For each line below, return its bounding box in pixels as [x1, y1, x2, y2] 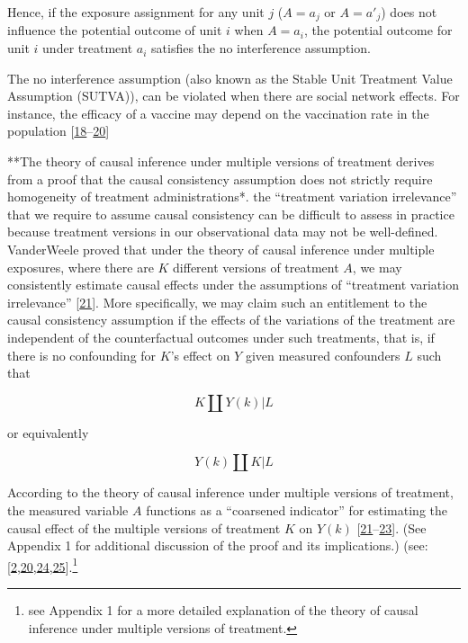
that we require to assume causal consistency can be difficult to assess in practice [7, 204, 454, 223]
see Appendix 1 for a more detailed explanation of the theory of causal [28, 600, 418, 619]
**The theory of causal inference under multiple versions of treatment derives [7, 152, 435, 171]
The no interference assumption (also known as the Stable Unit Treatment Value [7, 68, 453, 87]
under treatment [42, 39, 133, 58]
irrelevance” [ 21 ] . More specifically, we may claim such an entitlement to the [7, 292, 427, 311]
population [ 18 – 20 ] [7, 121, 110, 140]
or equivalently [7, 423, 89, 442]
